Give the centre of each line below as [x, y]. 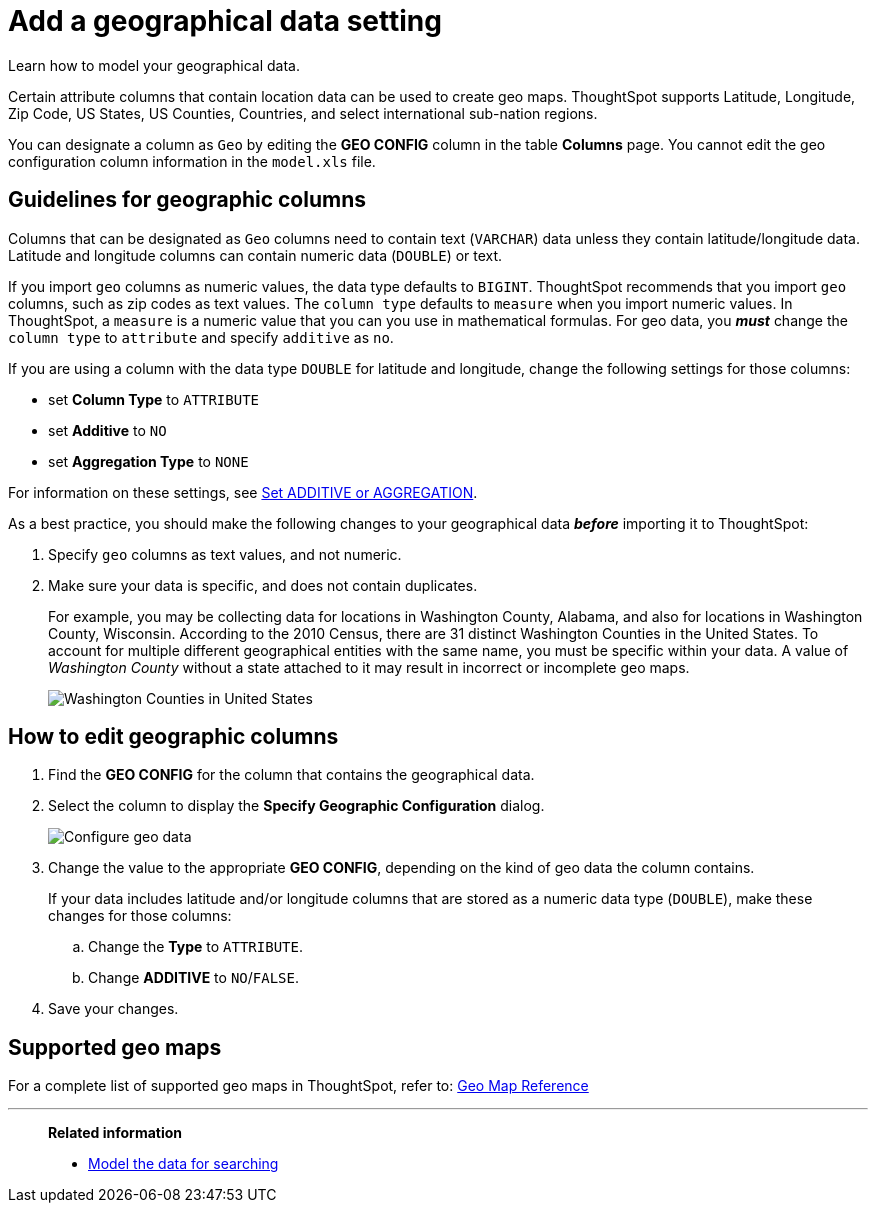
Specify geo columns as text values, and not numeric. [225, 554]
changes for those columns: [140, 916]
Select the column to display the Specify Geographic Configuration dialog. [296, 806]
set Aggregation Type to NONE [148, 461]
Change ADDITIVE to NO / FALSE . [193, 978]
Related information [115, 1133]
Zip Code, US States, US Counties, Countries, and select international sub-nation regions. [303, 113]
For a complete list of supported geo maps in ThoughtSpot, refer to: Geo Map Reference [298, 1086]
